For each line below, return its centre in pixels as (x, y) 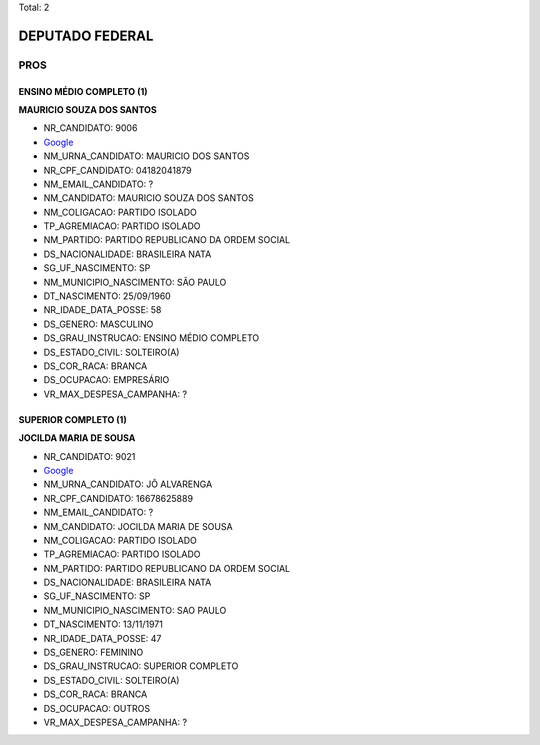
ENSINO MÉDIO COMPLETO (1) (83, 91)
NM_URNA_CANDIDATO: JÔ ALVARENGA (128, 484)
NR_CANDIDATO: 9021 (89, 456)
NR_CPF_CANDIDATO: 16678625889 (118, 498)
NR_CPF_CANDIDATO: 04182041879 (117, 170)
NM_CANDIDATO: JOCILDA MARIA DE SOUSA (138, 526)
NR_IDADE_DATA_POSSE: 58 (102, 310)
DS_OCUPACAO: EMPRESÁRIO (106, 380)
